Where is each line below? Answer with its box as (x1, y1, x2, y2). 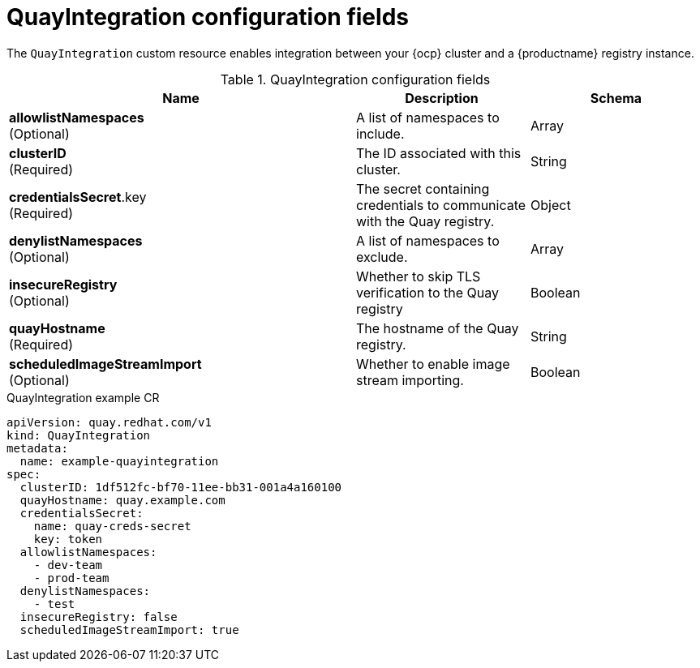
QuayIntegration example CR (6, 390, 160, 405)
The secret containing (356, 180, 490, 197)
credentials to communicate (356, 196, 526, 213)
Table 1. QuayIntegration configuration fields (220, 71, 491, 88)
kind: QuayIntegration (6, 428, 151, 442)
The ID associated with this (356, 144, 522, 161)
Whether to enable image (356, 355, 510, 372)
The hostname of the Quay (356, 319, 519, 336)
